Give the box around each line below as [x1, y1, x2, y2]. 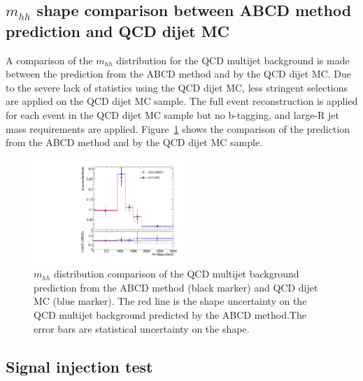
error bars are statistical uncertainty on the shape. [34, 321, 250, 336]
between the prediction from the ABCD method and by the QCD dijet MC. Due [6, 66, 351, 81]
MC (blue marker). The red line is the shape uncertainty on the [34, 294, 307, 308]
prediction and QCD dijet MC [6, 20, 230, 41]
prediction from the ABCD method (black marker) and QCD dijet [34, 280, 318, 294]
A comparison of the [6, 52, 93, 67]
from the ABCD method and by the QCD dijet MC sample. [6, 135, 263, 150]
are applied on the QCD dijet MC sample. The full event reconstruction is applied [6, 94, 358, 108]
